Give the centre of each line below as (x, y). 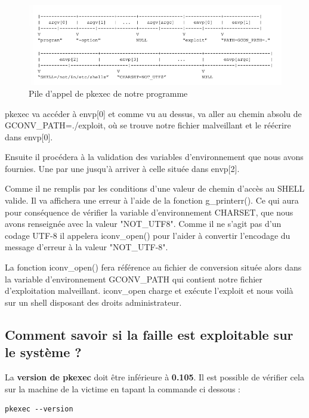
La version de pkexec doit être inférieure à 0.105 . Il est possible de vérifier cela (154, 377)
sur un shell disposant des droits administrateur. (93, 302)
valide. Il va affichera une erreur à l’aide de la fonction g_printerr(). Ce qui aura (152, 200)
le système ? (43, 352)
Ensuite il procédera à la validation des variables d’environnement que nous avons (154, 157)
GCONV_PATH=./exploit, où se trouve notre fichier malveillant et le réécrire (148, 125)
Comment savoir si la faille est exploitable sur (149, 334)
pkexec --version (39, 409)
